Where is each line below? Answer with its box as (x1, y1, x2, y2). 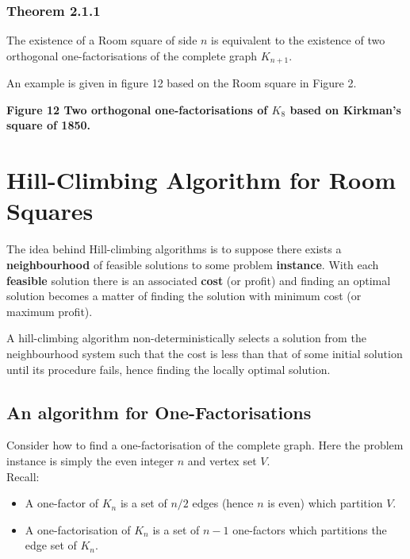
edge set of (25, 537, 77, 553)
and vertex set (187, 452, 257, 468)
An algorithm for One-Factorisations (6, 399, 312, 424)
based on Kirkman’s (289, 101, 401, 118)
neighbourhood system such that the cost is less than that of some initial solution (6, 345, 403, 361)
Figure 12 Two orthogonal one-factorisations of (6, 101, 268, 118)
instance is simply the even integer (6, 452, 174, 468)
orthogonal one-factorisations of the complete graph (6, 47, 258, 64)
